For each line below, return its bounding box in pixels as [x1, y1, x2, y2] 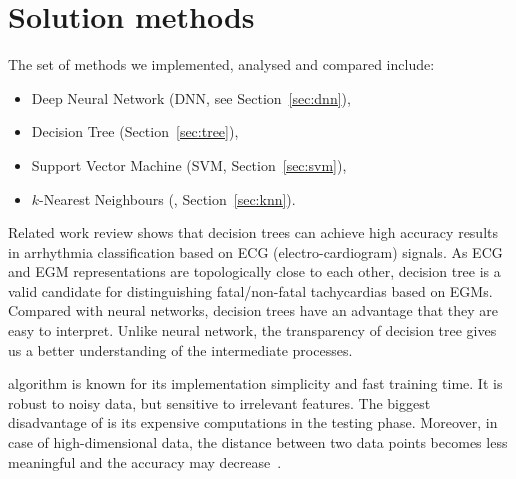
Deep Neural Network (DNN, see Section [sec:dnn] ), [31, 87, 351, 108]
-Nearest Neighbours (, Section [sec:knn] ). [39, 188, 296, 209]
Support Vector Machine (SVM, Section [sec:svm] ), [31, 154, 347, 175]
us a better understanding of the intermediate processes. [8, 339, 353, 360]
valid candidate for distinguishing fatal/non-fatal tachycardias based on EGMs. [8, 280, 493, 301]
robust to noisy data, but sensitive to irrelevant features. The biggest [8, 392, 431, 413]
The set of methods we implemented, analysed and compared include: [8, 54, 435, 75]
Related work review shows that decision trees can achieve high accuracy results [8, 222, 498, 243]
